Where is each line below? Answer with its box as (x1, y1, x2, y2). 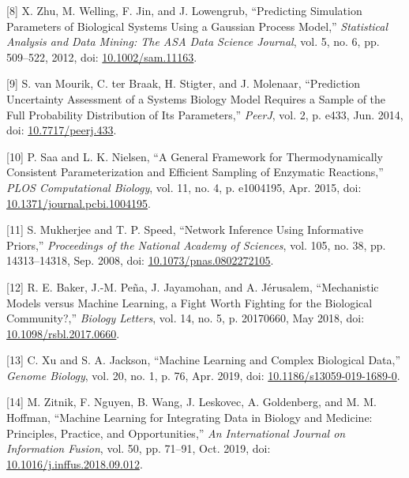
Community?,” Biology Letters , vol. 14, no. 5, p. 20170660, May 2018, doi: (6, 310, 365, 326)
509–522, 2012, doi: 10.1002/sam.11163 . (6, 48, 197, 65)
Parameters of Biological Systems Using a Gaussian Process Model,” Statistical (6, 17, 388, 34)
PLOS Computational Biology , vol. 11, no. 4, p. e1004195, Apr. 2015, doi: (6, 179, 362, 195)
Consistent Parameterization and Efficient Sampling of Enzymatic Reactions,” (6, 164, 384, 180)
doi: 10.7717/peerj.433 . (6, 122, 117, 138)
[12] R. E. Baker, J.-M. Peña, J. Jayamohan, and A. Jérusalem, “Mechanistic (6, 278, 379, 295)
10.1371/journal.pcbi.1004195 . (6, 194, 151, 211)
